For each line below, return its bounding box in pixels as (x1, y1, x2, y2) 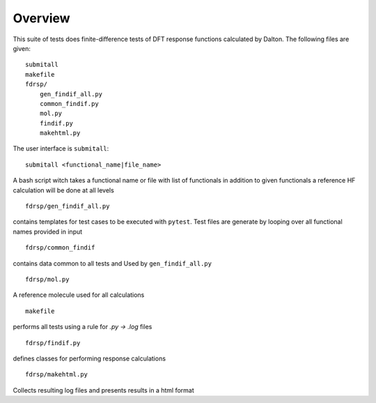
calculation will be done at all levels (13, 185, 114, 195)
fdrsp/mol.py (25, 275, 70, 283)
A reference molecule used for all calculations (13, 291, 145, 299)
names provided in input (13, 227, 83, 236)
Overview (13, 10, 70, 26)
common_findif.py (39, 100, 99, 107)
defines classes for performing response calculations (13, 354, 166, 363)
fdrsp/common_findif (25, 244, 95, 252)
